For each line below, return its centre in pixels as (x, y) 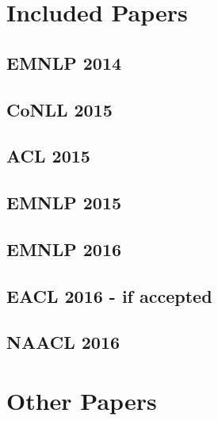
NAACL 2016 (63, 342)
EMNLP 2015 (64, 203)
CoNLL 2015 (59, 109)
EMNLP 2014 (64, 62)
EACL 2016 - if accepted (109, 295)
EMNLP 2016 (64, 249)
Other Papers (82, 401)
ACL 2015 (48, 156)
